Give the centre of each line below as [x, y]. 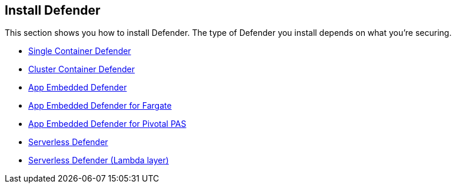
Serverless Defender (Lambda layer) [99, 160]
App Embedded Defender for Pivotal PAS [107, 124]
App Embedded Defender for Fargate [100, 106]
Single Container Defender [80, 51]
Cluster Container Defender [82, 69]
